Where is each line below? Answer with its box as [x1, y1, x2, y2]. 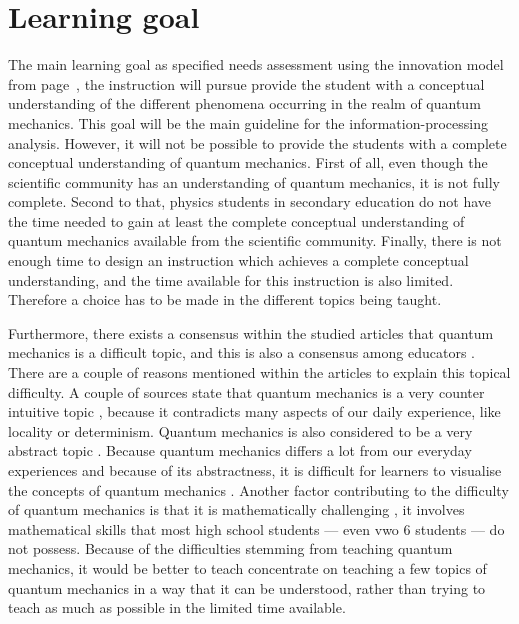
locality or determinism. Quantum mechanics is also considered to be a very [8, 420, 473, 441]
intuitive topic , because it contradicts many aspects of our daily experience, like [8, 401, 501, 422]
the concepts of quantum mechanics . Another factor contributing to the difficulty [8, 479, 509, 500]
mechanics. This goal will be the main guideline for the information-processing [8, 112, 488, 133]
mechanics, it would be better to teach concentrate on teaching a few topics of [8, 557, 487, 578]
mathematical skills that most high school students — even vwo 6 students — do [8, 518, 505, 539]
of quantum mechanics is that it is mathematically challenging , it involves [8, 499, 465, 520]
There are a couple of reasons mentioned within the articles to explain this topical [8, 362, 511, 383]
